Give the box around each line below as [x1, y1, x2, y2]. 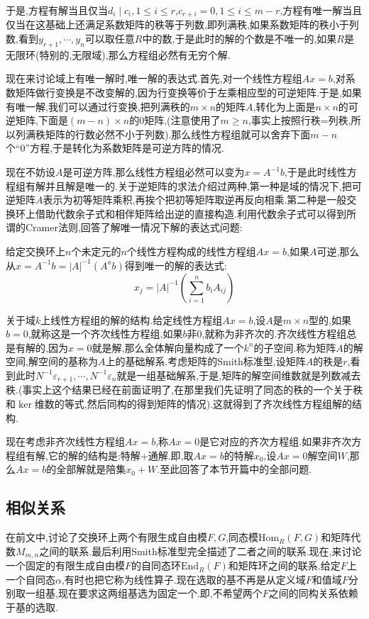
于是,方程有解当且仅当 [6, 3, 108, 17]
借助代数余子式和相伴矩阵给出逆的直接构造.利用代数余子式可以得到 [35, 206, 346, 221]
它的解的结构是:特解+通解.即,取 [48, 447, 194, 462]
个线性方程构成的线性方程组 [126, 243, 256, 258]
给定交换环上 [6, 243, 65, 258]
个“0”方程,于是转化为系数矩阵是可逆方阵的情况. [6, 140, 224, 155]
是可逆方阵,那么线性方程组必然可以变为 [62, 164, 245, 179]
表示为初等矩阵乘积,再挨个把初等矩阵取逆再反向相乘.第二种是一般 [43, 192, 347, 207]
